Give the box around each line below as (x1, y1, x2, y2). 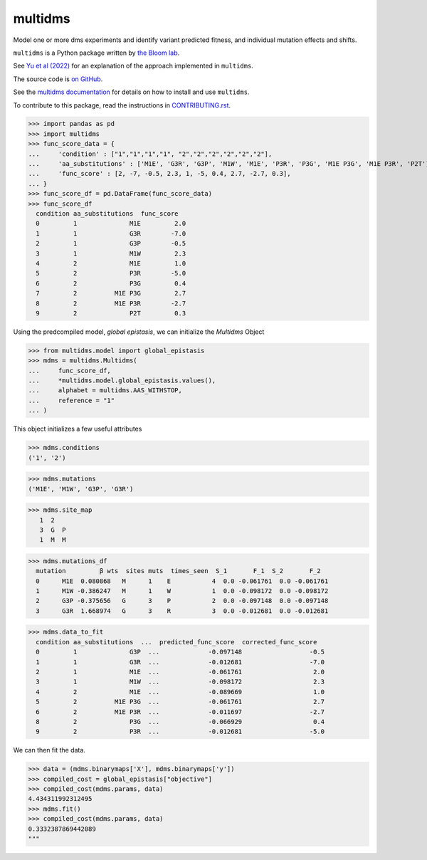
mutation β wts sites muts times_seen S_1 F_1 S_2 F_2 (36, 567, 322, 575)
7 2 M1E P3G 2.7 (36, 289, 186, 298)
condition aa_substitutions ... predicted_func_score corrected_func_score (36, 638, 317, 646)
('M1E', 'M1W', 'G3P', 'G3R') (28, 485, 134, 493)
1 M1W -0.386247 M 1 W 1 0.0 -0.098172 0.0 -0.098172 (36, 587, 329, 595)
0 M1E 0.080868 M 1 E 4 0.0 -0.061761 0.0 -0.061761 (36, 577, 329, 585)
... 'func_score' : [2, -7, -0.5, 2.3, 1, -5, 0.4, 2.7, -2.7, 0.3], (28, 169, 291, 178)
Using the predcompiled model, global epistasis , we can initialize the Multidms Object (13, 327, 265, 336)
